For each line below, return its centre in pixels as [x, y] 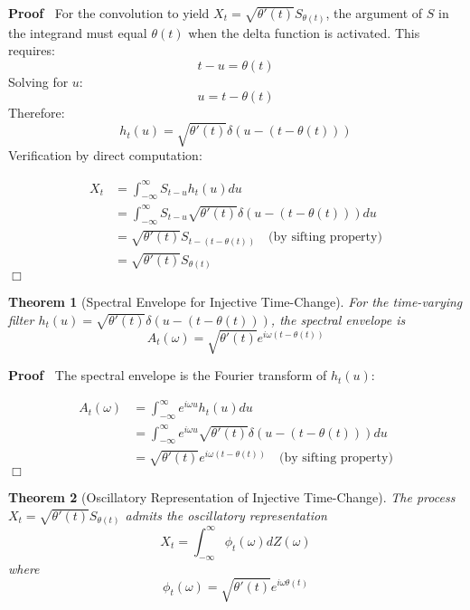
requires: [32, 50]
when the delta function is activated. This [304, 32]
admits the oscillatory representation [226, 515]
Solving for [38, 81]
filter [21, 319]
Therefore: [37, 113]
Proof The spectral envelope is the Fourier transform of [168, 375]
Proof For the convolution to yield [109, 13]
